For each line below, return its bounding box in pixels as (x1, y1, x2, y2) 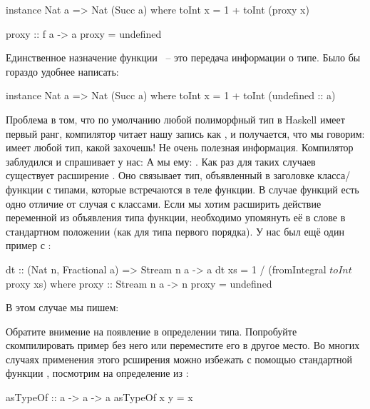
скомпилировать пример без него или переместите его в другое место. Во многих (6, 338, 360, 353)
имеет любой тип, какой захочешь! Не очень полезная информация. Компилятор (6, 140, 354, 155)
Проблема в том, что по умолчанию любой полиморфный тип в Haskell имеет (6, 111, 345, 126)
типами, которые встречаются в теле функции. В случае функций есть (54, 181, 359, 196)
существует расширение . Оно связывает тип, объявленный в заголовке (6, 168, 314, 183)
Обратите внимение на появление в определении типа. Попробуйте (6, 323, 297, 338)
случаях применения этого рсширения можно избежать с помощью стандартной (6, 351, 353, 366)
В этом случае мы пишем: (6, 300, 119, 315)
